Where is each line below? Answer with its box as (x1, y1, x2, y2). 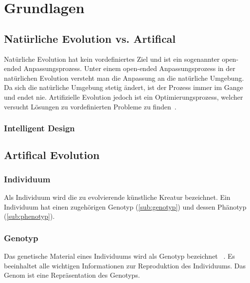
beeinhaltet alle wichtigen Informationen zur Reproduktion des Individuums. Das (4, 260, 246, 270)
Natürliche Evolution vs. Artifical (4, 31, 176, 46)
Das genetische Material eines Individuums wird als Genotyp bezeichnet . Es (4, 250, 235, 261)
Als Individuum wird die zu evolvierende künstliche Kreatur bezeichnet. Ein (4, 192, 231, 202)
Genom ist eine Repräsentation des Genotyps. (4, 270, 140, 280)
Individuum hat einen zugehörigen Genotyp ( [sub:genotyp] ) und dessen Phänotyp (4, 201, 247, 212)
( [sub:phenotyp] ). (4, 211, 55, 221)
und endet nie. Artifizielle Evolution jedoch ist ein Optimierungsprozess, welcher (4, 91, 243, 102)
